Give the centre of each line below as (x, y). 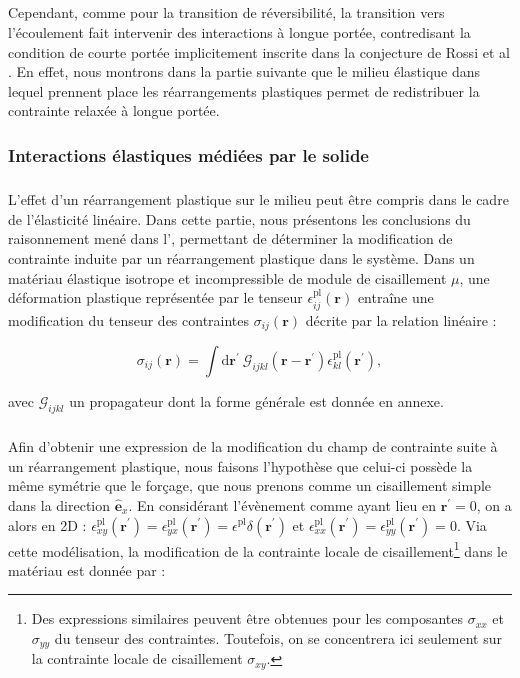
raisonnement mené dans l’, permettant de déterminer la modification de (230, 238)
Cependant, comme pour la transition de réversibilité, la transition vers (226, 12)
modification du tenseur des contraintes (129, 319)
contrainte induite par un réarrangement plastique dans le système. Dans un (241, 257)
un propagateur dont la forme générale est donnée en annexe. (256, 401)
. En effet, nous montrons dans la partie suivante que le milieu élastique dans (244, 71)
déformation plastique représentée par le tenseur (155, 297)
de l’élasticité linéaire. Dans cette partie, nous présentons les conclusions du (239, 218)
